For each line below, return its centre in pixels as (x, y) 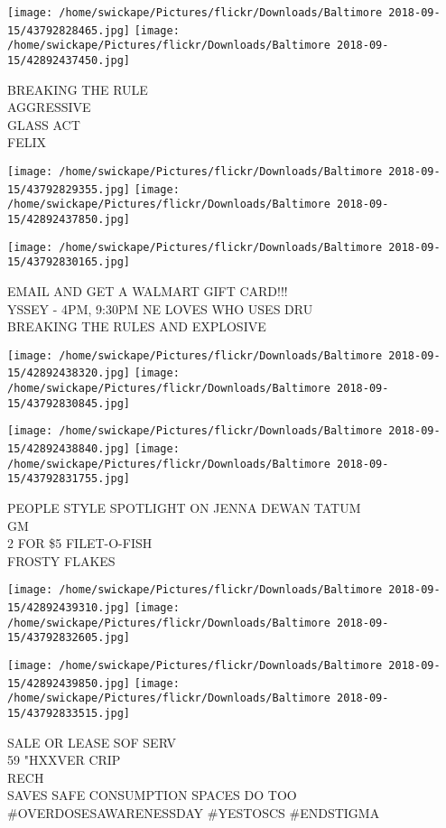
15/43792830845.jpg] (69, 403)
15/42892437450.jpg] (69, 60)
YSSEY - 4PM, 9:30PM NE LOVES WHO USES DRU (160, 308)
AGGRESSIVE (49, 107)
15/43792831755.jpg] (69, 479)
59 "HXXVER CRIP (64, 760)
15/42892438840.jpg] (69, 449)
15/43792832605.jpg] (69, 638)
